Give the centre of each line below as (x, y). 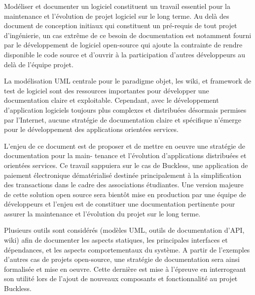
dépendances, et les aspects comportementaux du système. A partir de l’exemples (127, 249)
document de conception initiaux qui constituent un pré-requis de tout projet (121, 25)
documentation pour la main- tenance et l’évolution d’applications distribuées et (125, 155)
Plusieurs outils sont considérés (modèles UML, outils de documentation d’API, (124, 230)
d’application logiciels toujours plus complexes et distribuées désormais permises (125, 109)
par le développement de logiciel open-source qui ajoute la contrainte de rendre (123, 45)
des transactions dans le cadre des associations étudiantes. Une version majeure (124, 185)
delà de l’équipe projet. (39, 64)
